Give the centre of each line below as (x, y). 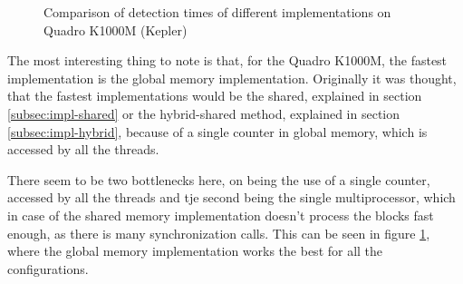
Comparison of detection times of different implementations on (217, 12)
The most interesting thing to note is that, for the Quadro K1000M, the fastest (227, 60)
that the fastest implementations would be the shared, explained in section (215, 96)
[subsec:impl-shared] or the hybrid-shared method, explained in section (204, 113)
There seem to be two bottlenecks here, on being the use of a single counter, (219, 179)
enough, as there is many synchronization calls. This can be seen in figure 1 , (219, 233)
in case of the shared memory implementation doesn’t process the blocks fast (221, 215)
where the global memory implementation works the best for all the (195, 251)
